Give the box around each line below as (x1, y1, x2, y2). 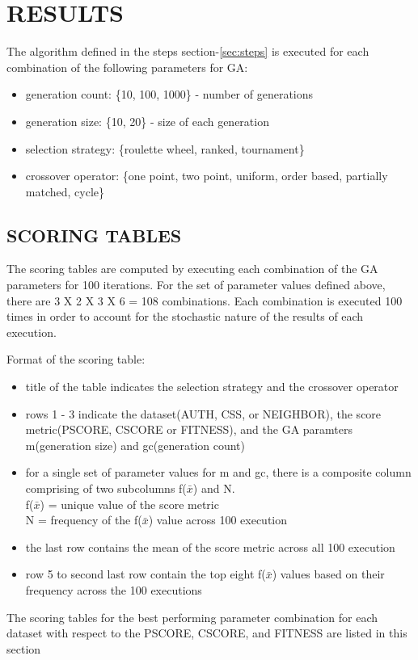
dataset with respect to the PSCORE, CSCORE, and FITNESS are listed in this (6, 624, 407, 641)
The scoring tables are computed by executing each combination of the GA (6, 260, 378, 277)
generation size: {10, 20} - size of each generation (25, 112, 269, 129)
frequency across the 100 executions (25, 581, 202, 598)
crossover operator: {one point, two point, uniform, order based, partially (25, 167, 388, 184)
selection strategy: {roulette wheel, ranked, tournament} (25, 140, 305, 157)
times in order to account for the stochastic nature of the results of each (6, 308, 364, 325)
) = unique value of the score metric (40, 495, 219, 512)
